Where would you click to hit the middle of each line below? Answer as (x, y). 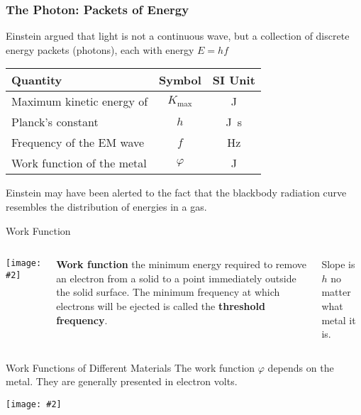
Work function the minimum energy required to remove (182, 264)
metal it (339, 320)
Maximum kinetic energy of (80, 101)
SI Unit (234, 80)
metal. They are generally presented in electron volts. (122, 381)
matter (336, 292)
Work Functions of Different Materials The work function (130, 367)
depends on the (301, 367)
